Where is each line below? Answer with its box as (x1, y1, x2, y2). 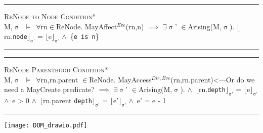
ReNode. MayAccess (89, 74, 152, 84)
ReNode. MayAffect (56, 21, 117, 31)
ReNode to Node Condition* (4, 11, 96, 21)
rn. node (4, 31, 27, 41)
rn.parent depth (43, 95, 92, 105)
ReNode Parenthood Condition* (4, 64, 108, 74)
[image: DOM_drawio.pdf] (4, 121, 87, 129)
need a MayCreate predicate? (4, 84, 95, 95)
